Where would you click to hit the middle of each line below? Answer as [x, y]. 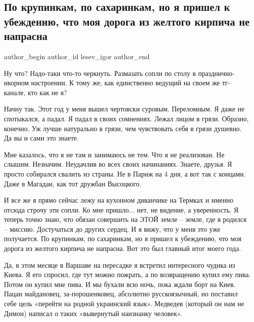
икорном [16, 83]
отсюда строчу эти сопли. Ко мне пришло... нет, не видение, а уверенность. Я [121, 209]
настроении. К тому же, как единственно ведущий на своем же [126, 83]
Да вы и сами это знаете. [42, 138]
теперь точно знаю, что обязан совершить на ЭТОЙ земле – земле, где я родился [125, 219]
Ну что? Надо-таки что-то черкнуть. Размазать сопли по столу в [100, 73]
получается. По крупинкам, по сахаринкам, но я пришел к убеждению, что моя [123, 238]
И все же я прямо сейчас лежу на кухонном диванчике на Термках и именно [119, 200]
